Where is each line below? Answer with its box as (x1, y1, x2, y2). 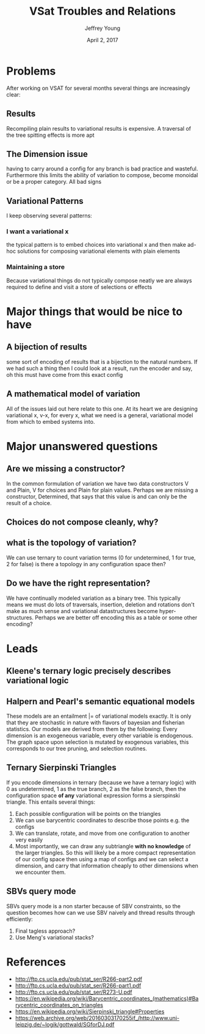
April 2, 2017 (87, 36, 118, 43)
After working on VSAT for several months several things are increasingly (6, 84, 190, 92)
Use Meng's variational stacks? (15, 933, 95, 941)
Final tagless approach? (15, 927, 76, 934)
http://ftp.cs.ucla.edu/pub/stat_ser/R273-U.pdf (15, 988, 132, 996)
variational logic (6, 675, 69, 686)
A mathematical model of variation (6, 389, 140, 399)
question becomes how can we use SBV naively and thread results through (6, 909, 195, 916)
